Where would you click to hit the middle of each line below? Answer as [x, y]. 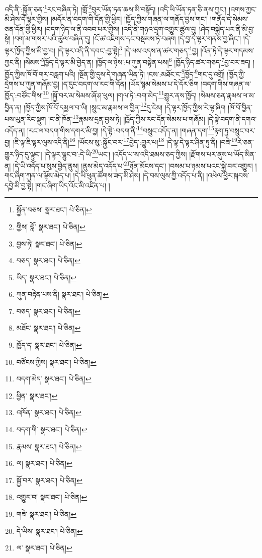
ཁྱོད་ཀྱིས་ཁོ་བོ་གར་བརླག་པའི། [40, 74]
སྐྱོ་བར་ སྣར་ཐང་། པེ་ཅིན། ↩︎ [49, 480]
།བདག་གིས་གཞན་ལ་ [226, 83]
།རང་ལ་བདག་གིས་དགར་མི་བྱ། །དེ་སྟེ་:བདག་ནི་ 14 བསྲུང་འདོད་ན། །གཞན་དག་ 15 [121, 130]
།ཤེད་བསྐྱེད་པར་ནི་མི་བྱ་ [227, 28]
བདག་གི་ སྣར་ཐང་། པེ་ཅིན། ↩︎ [52, 429]
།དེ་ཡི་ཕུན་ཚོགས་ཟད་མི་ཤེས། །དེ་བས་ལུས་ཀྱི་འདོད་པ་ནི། [139, 175]
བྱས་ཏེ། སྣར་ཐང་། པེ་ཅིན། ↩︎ [49, 243]
